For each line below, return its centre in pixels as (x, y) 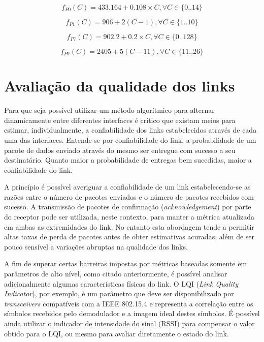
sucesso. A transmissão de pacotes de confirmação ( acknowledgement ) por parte (128, 207)
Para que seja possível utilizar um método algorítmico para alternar (109, 110)
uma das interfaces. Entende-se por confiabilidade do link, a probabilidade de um (130, 139)
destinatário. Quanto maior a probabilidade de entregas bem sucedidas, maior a (128, 160)
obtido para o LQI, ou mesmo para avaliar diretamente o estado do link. (117, 333)
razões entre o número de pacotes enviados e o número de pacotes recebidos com (129, 196)
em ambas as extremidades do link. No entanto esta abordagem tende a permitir (129, 226)
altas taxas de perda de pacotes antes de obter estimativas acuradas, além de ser (129, 237)
